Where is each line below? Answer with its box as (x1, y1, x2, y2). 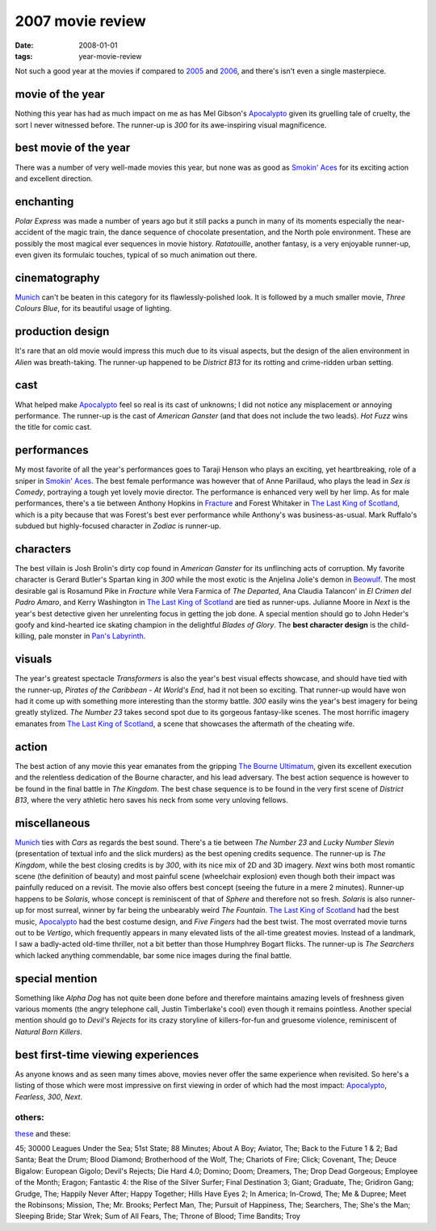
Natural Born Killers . (15, 1027, 82, 1036)
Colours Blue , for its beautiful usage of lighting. (15, 304, 172, 313)
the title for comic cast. (15, 422, 92, 432)
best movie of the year (15, 141, 131, 155)
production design (15, 325, 110, 338)
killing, (15, 631, 37, 641)
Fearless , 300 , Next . (15, 1091, 83, 1102)
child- (389, 620, 409, 629)
